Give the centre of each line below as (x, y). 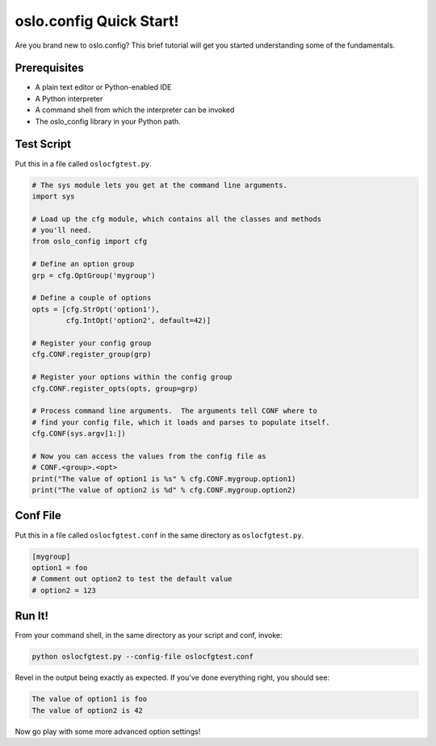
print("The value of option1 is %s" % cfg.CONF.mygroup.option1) (164, 479)
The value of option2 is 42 (87, 710)
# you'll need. (62, 231)
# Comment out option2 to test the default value (132, 579)
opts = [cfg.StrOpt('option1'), (96, 309)
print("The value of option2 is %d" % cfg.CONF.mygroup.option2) (164, 490)
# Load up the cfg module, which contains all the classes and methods (177, 219)
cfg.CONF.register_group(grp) (92, 354)
